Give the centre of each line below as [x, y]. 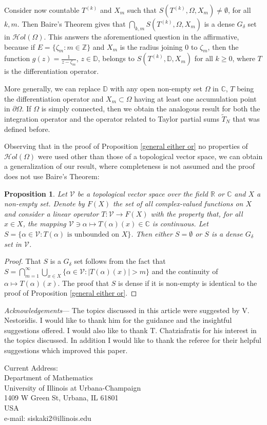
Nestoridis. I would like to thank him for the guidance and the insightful [118, 320]
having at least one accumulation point [195, 98]
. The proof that [83, 283]
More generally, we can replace [52, 88]
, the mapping [44, 224]
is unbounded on [93, 234]
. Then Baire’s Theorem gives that [71, 24]
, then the [223, 46]
